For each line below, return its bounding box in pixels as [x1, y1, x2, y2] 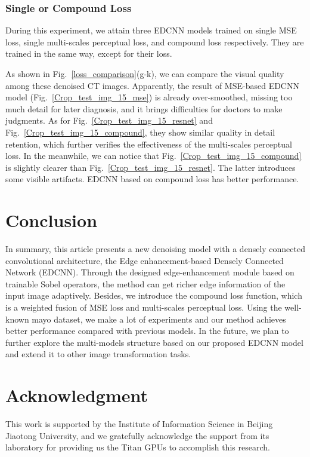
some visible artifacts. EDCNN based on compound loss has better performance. [5, 173, 299, 185]
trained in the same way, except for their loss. [5, 47, 172, 60]
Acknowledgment [5, 383, 148, 407]
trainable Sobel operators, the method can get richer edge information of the [5, 277, 286, 290]
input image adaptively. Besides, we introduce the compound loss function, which [5, 289, 302, 302]
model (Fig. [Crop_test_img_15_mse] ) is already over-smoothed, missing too [5, 91, 293, 103]
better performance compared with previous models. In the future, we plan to [5, 324, 289, 337]
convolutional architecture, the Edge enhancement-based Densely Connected [5, 254, 284, 266]
